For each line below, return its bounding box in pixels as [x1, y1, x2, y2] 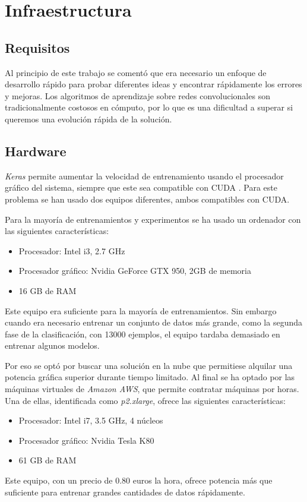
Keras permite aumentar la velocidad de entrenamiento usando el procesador [5, 169, 284, 182]
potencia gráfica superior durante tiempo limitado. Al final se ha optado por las [5, 371, 295, 383]
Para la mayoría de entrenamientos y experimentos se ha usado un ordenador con [5, 213, 301, 225]
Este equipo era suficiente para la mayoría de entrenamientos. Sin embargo [5, 304, 277, 317]
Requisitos [5, 38, 70, 56]
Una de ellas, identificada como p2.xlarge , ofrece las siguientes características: [5, 394, 286, 406]
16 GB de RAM [18, 284, 77, 296]
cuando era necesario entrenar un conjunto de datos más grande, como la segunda [5, 316, 302, 329]
